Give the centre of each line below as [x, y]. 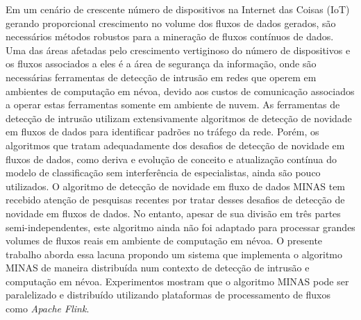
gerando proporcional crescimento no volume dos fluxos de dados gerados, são [171, 23]
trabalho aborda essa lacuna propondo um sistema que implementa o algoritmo [174, 254]
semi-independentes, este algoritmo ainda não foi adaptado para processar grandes [180, 227]
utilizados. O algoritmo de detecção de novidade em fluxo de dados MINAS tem [176, 186]
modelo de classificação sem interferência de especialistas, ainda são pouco [163, 172]
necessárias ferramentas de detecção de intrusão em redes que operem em [161, 77]
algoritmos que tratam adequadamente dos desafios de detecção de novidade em [175, 145]
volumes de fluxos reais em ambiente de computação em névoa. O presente [164, 241]
